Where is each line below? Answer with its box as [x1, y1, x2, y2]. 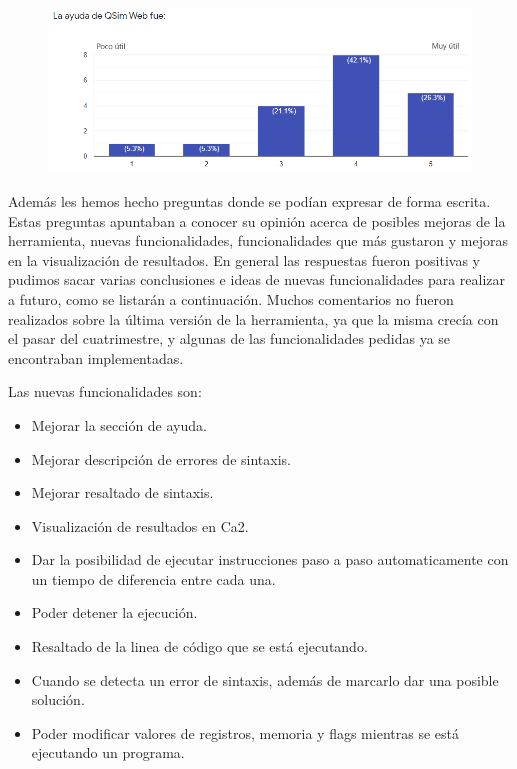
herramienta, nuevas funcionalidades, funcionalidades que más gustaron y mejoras [8, 230, 508, 251]
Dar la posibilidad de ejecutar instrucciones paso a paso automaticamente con [31, 549, 509, 570]
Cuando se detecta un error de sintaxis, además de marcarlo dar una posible [31, 669, 499, 690]
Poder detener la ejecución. [31, 602, 198, 623]
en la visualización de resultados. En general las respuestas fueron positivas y [8, 249, 480, 270]
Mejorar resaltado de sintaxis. [31, 482, 214, 503]
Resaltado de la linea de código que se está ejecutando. [31, 636, 368, 657]
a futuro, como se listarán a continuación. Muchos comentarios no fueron [8, 288, 454, 309]
